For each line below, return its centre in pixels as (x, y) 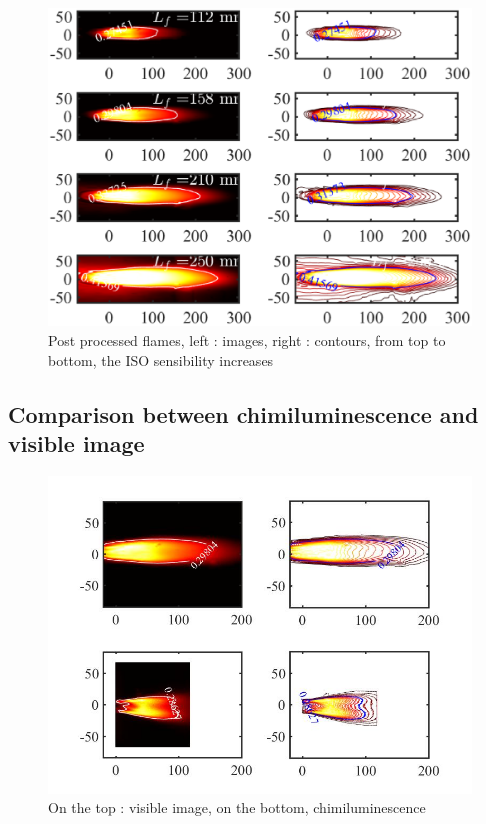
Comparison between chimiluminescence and (243, 413)
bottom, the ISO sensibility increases (161, 359)
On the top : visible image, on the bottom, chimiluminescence (237, 807)
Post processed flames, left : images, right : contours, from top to (247, 340)
